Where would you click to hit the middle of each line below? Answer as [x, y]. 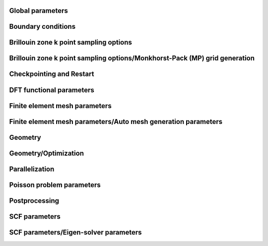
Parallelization [32, 169]
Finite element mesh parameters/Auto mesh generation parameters [116, 122]
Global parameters [38, 11]
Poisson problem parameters [55, 185]
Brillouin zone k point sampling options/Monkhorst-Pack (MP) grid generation [132, 58]
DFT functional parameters [52, 90]
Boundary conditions [42, 27]
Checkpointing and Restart [52, 74]
